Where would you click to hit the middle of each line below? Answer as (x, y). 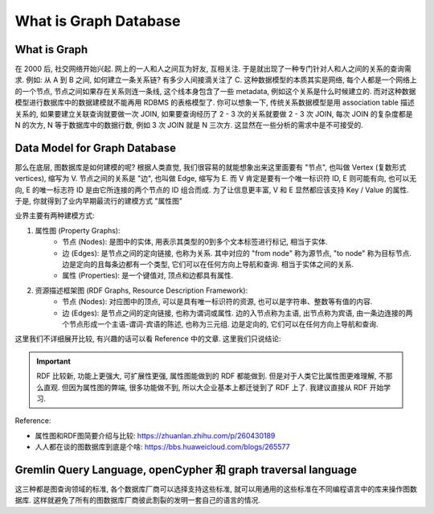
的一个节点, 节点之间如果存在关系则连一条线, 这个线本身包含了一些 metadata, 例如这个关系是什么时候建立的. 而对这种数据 (215, 91)
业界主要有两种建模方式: (55, 216)
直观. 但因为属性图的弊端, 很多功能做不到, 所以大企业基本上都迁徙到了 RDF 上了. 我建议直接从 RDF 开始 (213, 387)
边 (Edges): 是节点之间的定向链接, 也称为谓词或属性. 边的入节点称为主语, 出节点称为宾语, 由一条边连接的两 (237, 313)
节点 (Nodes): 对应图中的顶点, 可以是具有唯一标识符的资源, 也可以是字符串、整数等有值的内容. (217, 302)
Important (54, 361)
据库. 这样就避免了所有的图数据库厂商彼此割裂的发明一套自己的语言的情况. (138, 500)
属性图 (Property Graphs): (78, 230)
